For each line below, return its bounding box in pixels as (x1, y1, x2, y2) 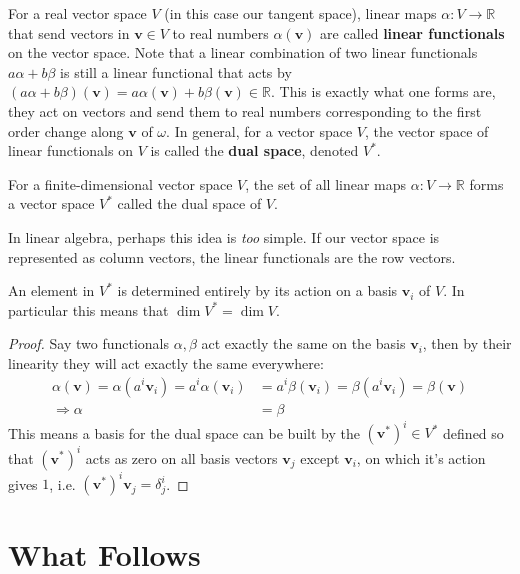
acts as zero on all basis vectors (85, 447, 278, 468)
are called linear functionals (320, 22, 505, 43)
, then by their (422, 333, 512, 354)
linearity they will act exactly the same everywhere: (8, 352, 324, 373)
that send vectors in (8, 22, 130, 43)
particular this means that (8, 299, 169, 320)
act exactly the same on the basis (201, 333, 406, 354)
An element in (8, 280, 95, 301)
